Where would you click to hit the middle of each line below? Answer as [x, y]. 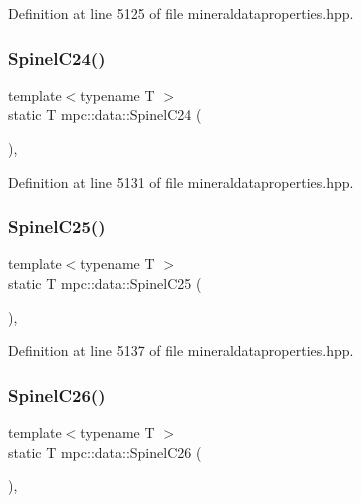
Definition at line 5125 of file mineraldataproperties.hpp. [181, 13]
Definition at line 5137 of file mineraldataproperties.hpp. [181, 350]
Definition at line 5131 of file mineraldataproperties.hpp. [181, 181]
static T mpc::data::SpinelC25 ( [105, 283]
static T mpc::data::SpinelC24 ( [105, 114]
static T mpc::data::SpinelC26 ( [105, 451]
